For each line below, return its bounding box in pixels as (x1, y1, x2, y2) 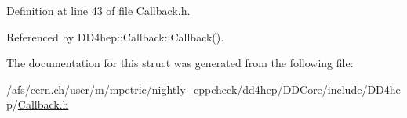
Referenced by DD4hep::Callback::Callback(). (6, 28, 224, 45)
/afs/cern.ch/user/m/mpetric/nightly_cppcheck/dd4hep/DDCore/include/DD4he (6, 80, 401, 97)
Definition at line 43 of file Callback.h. (6, 2, 191, 18)
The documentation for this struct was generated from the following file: (6, 55, 354, 71)
